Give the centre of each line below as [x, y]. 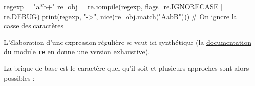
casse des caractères [34, 26]
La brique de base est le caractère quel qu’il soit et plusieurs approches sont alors [127, 68]
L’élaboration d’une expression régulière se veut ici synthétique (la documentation [127, 42]
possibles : [19, 77]
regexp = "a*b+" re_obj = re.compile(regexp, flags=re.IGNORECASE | [113, 6]
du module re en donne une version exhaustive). [77, 52]
